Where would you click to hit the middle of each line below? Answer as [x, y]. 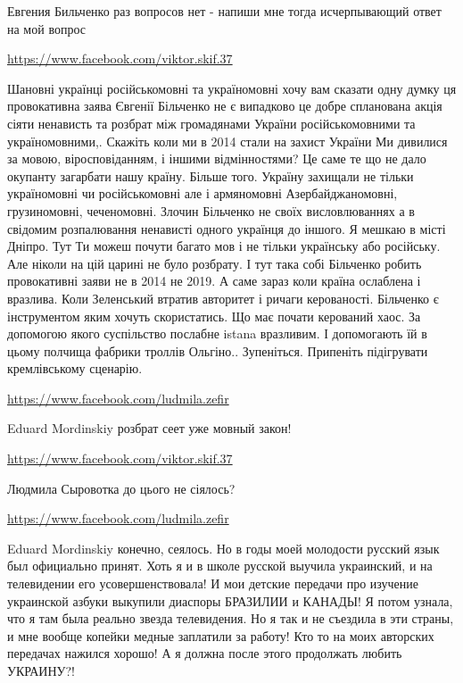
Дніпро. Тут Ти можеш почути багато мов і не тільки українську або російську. [224, 246]
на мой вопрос [46, 28]
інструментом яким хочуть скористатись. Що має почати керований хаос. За [214, 316]
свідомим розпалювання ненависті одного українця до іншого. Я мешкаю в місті [227, 228]
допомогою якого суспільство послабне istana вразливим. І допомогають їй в [217, 333]
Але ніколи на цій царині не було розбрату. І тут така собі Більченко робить [215, 263]
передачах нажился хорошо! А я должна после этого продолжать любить [205, 653]
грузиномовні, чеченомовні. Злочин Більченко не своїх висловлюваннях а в [211, 210]
